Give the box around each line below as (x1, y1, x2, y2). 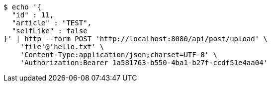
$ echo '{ (3, 3, 41, 11)
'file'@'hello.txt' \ (20, 43, 104, 51)
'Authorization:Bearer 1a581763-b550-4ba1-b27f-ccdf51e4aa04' (20, 59, 268, 67)
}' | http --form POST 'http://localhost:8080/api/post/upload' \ (3, 35, 268, 43)
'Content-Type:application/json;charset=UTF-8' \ (20, 51, 217, 59)
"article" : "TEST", (11, 19, 92, 27)
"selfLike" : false (11, 27, 88, 35)
